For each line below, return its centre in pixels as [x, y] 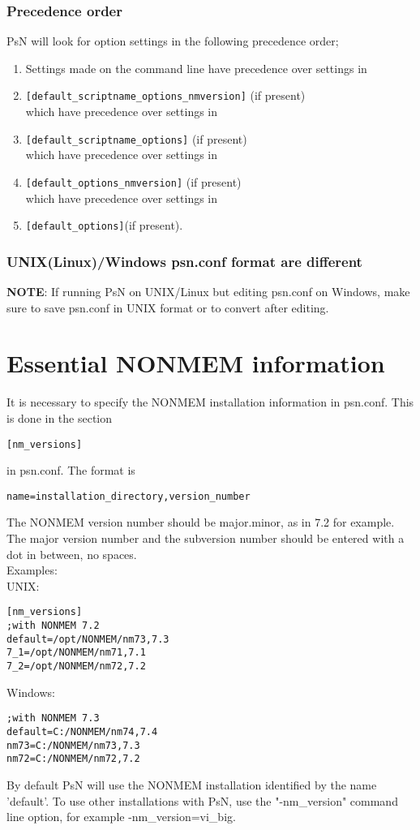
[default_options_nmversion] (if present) [133, 181]
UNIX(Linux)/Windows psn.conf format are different [184, 261]
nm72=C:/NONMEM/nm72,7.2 [73, 759]
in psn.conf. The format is [71, 470]
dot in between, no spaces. [72, 554]
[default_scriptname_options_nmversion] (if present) [165, 95]
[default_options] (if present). [104, 225]
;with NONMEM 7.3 [53, 718]
